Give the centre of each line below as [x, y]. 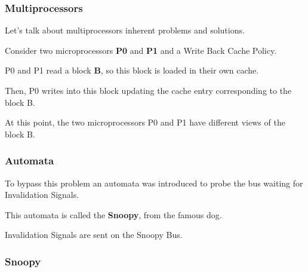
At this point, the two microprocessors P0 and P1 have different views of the [145, 122]
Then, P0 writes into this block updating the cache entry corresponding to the [148, 90]
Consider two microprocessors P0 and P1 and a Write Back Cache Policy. [141, 50]
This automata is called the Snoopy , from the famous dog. [113, 214]
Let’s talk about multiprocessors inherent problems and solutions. [125, 30]
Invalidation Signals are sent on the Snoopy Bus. [94, 235]
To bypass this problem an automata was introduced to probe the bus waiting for [154, 183]
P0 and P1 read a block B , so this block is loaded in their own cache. [132, 70]
